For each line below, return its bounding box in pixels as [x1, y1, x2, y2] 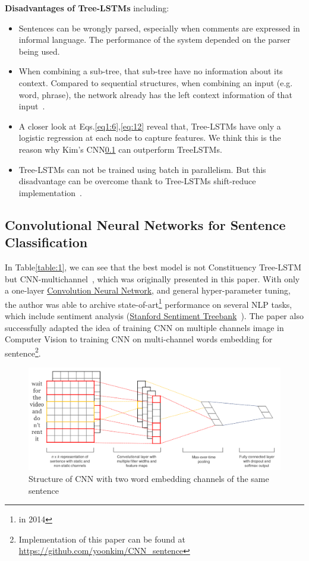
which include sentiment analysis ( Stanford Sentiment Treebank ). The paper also [5, 309, 304, 322]
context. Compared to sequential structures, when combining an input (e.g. [18, 76, 293, 89]
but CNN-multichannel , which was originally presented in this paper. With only [5, 272, 300, 285]
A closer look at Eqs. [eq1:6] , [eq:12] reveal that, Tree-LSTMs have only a [18, 119, 281, 132]
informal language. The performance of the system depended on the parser [18, 33, 291, 46]
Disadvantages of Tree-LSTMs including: [5, 2, 169, 14]
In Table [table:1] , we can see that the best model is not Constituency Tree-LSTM [5, 260, 302, 273]
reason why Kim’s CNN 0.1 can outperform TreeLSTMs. [18, 143, 222, 155]
